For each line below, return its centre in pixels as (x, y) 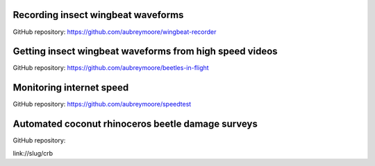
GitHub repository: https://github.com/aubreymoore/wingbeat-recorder (115, 32)
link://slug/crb (33, 153)
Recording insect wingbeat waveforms (98, 15)
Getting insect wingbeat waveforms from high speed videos (145, 52)
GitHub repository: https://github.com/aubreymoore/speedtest (102, 104)
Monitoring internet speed (71, 87)
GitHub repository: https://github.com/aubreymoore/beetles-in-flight (111, 68)
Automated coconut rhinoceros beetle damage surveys (135, 124)
